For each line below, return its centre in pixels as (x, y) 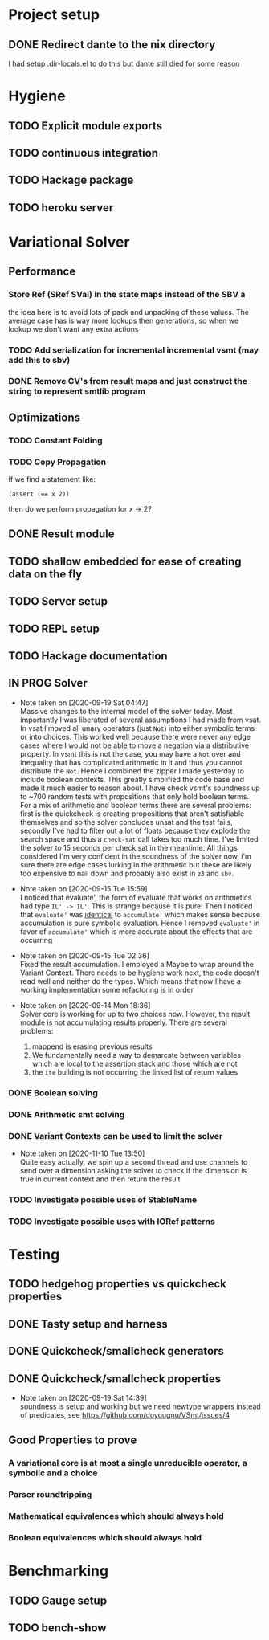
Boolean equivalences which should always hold (105, 1538)
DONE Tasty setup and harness (88, 1324)
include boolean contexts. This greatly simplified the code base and (132, 779)
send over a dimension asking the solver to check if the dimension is (133, 1170)
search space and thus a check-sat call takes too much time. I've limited (139, 839)
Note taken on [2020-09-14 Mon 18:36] (85, 1005)
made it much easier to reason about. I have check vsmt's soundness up (140, 788)
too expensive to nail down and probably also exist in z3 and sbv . (127, 873)
